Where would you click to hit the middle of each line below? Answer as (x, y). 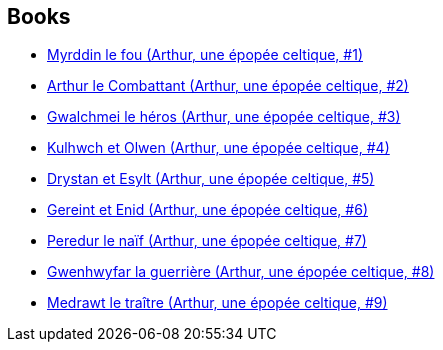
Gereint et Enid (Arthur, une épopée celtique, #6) (207, 210)
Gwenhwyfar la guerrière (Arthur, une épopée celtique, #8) (241, 272)
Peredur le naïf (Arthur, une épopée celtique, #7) (207, 241)
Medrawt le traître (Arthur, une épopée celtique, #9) (217, 303)
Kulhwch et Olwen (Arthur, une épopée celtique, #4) (218, 148)
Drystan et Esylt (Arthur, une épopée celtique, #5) (211, 179)
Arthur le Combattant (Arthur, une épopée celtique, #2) (228, 86)
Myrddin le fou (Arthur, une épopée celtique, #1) (205, 55)
